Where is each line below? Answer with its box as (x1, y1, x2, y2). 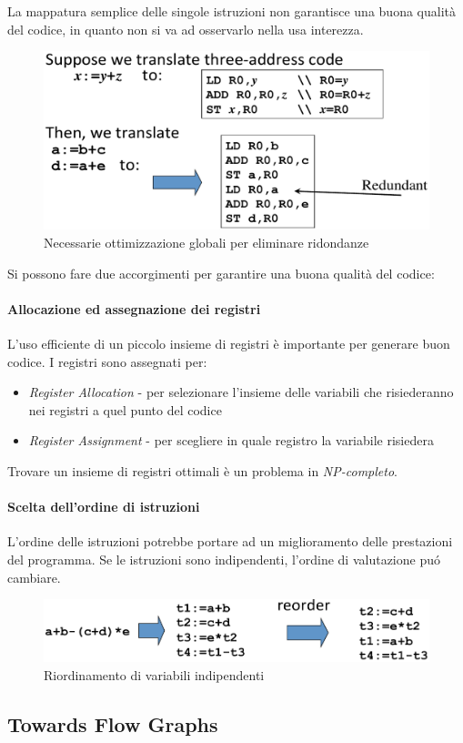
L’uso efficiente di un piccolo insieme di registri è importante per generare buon (7, 334, 450, 353)
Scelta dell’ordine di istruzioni (7, 497, 200, 516)
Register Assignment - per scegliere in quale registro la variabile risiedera (28, 431, 434, 450)
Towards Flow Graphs (7, 709, 218, 738)
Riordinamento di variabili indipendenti (44, 666, 265, 684)
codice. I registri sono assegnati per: (7, 351, 207, 371)
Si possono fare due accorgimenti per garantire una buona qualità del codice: (7, 263, 435, 282)
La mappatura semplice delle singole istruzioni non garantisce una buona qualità (7, 2, 456, 20)
